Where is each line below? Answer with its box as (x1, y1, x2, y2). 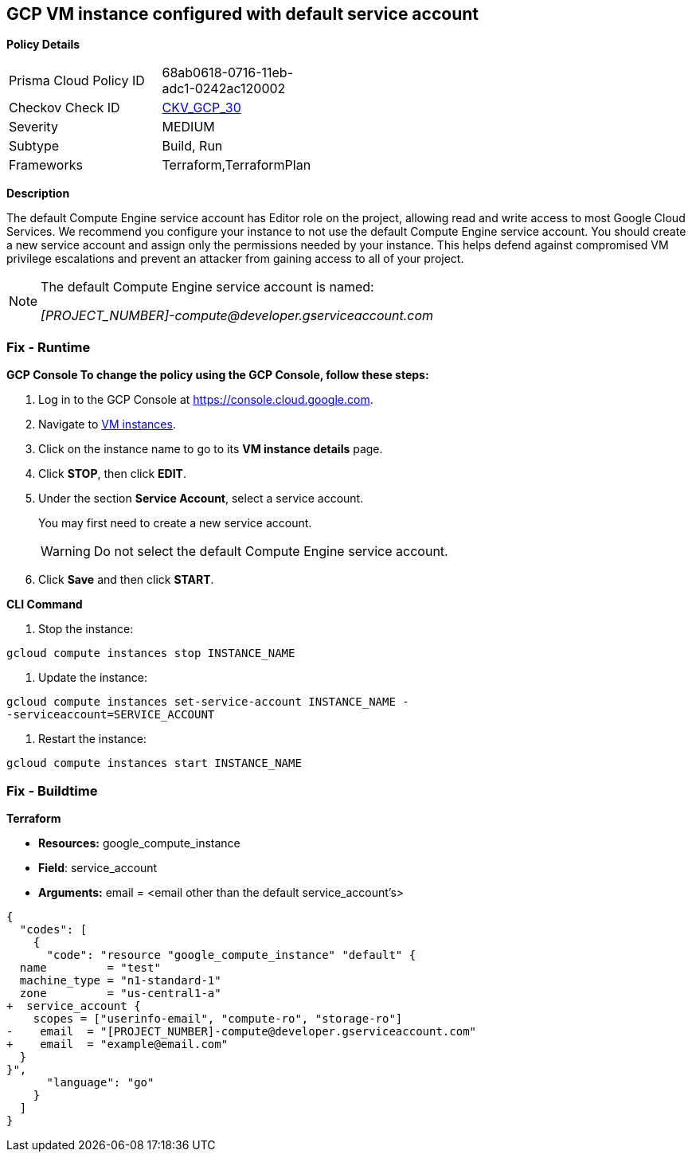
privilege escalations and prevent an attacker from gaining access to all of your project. (6, 252, 464, 266)
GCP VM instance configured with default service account (6, 4, 479, 24)
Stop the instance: (38, 622, 134, 636)
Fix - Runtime (6, 338, 91, 355)
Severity (9, 119, 58, 135)
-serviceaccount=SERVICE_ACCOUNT (6, 708, 215, 722)
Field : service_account (38, 860, 158, 874)
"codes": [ (19, 922, 88, 936)
